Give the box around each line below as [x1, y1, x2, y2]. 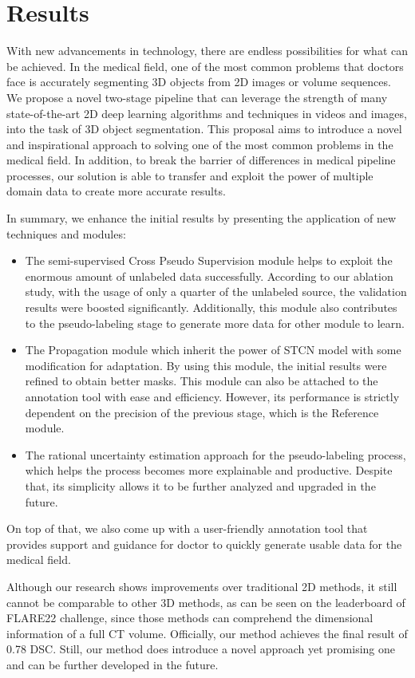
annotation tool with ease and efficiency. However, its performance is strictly [25, 388, 400, 404]
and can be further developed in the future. [6, 656, 219, 672]
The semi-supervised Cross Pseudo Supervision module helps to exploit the [25, 252, 393, 269]
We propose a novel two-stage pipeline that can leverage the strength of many [6, 89, 388, 105]
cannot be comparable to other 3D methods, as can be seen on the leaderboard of [6, 593, 405, 610]
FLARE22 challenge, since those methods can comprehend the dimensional [6, 609, 373, 626]
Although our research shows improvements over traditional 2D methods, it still [6, 577, 397, 594]
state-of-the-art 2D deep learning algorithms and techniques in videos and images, [6, 104, 407, 121]
